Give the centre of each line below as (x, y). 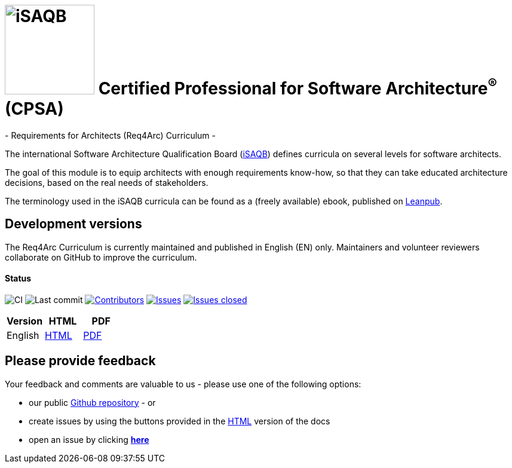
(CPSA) (34, 109)
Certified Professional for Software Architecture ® (298, 86)
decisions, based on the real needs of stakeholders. (107, 182)
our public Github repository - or (92, 402)
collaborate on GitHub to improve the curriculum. (101, 257)
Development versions (73, 224)
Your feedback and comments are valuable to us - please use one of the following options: (183, 384)
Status (18, 279)
